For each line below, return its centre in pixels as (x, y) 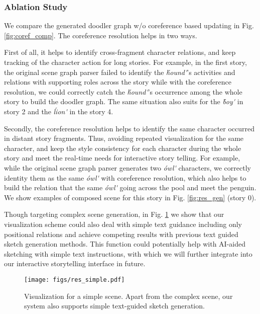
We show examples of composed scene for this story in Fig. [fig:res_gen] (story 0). (130, 197)
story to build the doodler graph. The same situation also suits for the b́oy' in (124, 101)
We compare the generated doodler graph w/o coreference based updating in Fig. (129, 25)
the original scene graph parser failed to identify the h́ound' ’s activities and (120, 72)
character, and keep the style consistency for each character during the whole (123, 148)
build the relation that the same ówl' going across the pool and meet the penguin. (130, 187)
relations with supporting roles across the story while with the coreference (118, 82)
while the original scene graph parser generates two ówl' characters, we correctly (127, 167)
